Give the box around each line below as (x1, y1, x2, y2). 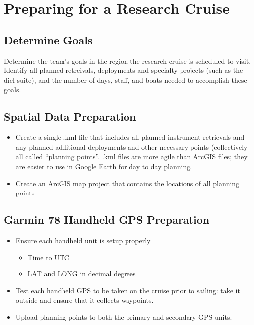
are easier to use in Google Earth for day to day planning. (15, 161, 192, 171)
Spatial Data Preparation (4, 109, 136, 124)
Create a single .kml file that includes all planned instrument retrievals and (15, 132, 245, 142)
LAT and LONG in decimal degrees (27, 268, 136, 279)
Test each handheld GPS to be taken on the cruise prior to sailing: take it (15, 285, 240, 295)
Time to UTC (27, 252, 69, 262)
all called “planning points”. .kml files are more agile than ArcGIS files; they (15, 151, 248, 162)
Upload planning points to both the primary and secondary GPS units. (15, 311, 232, 322)
